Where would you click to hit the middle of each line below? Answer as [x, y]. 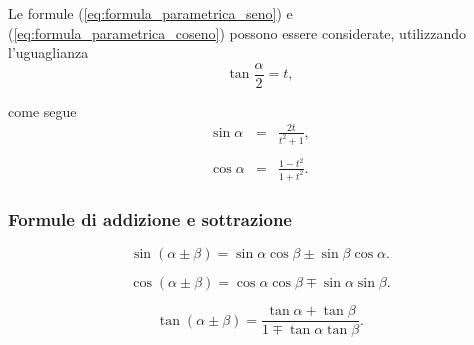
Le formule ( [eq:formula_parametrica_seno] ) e [150, 13]
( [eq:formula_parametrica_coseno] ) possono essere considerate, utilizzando [237, 32]
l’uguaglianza [48, 52]
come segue [42, 110]
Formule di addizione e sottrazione [150, 218]
